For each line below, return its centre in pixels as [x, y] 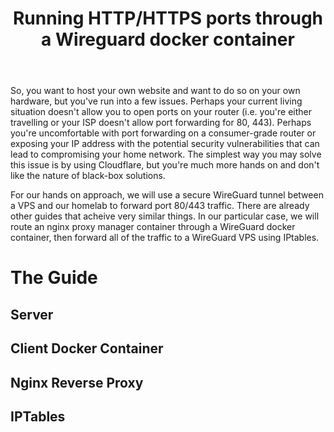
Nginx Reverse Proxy [77, 382]
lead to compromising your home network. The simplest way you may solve [166, 154]
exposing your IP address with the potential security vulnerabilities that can [165, 144]
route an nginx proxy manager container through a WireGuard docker [153, 227]
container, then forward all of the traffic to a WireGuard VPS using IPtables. [165, 238]
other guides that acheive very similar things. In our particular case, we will [165, 216]
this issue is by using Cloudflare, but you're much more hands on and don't [165, 165]
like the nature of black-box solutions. [88, 176]
